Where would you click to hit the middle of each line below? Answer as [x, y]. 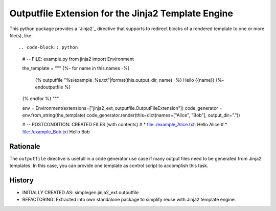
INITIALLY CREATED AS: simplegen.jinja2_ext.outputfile [80, 193]
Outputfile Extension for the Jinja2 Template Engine [121, 13]
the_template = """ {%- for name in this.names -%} [76, 68]
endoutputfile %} [53, 87]
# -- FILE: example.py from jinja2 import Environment [78, 59]
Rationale [25, 146]
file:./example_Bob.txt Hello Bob [56, 132]
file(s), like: [21, 35]
